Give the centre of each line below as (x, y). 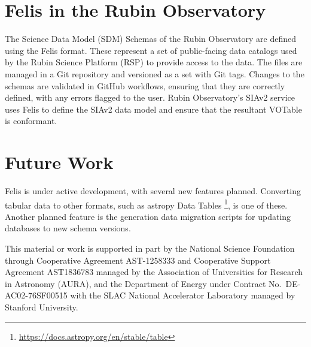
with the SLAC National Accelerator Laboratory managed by (183, 295)
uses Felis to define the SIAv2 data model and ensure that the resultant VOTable (153, 109)
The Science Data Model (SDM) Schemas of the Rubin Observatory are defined (150, 39)
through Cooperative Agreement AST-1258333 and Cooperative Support (138, 260)
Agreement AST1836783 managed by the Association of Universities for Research (154, 272)
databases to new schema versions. (68, 228)
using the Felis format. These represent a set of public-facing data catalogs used (151, 50)
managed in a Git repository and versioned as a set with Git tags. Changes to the (155, 73)
